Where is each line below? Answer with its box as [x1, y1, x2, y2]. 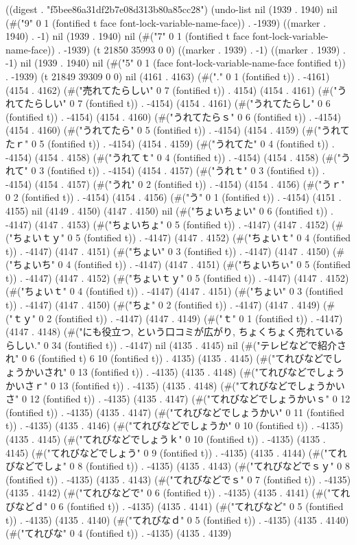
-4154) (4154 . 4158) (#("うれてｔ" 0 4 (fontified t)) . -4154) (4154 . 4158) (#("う [5, 149, 351, 164]
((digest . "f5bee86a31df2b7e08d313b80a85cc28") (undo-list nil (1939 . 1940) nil [5, 2, 337, 16]
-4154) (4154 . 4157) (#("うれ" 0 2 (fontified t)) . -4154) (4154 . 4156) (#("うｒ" [5, 176, 345, 191]
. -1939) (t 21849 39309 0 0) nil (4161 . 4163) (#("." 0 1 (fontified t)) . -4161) [5, 69, 330, 83]
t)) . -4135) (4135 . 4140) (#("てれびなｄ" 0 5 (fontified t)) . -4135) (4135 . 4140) [5, 512, 349, 526]
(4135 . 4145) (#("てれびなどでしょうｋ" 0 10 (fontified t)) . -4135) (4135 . [5, 432, 326, 446]
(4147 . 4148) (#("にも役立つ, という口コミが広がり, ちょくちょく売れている [5, 324, 344, 339]
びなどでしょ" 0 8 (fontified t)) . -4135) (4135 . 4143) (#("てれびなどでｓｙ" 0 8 [5, 459, 351, 473]
